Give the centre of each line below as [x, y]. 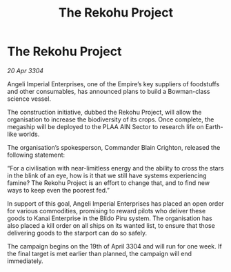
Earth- [214, 126]
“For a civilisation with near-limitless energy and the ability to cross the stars [115, 168]
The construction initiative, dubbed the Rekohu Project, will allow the [104, 112]
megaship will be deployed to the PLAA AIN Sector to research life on [106, 126]
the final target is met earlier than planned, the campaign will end [99, 253]
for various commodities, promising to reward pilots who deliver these [107, 211]
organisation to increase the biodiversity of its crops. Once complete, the [111, 119]
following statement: [36, 155]
